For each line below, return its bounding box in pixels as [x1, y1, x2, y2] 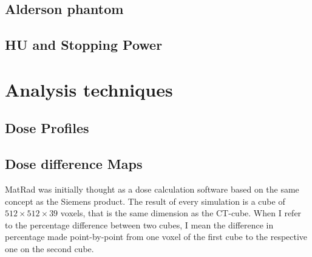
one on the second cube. [5, 242, 94, 255]
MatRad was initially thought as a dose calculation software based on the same [5, 182, 299, 195]
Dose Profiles [5, 118, 89, 137]
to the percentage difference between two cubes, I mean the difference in [5, 218, 274, 231]
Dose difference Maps [5, 154, 143, 173]
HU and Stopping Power [5, 35, 163, 54]
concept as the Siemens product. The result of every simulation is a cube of [5, 194, 285, 207]
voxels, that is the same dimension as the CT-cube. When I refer [60, 207, 302, 219]
